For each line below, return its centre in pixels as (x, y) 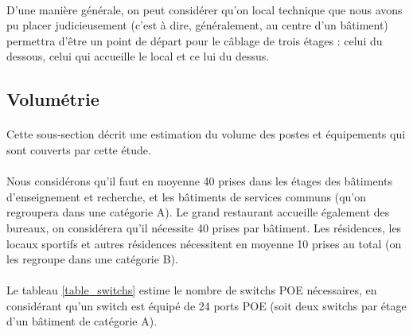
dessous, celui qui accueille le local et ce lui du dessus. (138, 56)
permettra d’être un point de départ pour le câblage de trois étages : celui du (195, 40)
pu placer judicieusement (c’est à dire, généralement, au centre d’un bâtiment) (197, 25)
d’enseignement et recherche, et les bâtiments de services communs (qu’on (186, 196)
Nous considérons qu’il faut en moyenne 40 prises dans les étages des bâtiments (199, 181)
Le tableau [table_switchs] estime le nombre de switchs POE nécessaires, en (192, 290)
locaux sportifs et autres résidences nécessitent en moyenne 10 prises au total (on (204, 243)
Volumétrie (53, 99)
